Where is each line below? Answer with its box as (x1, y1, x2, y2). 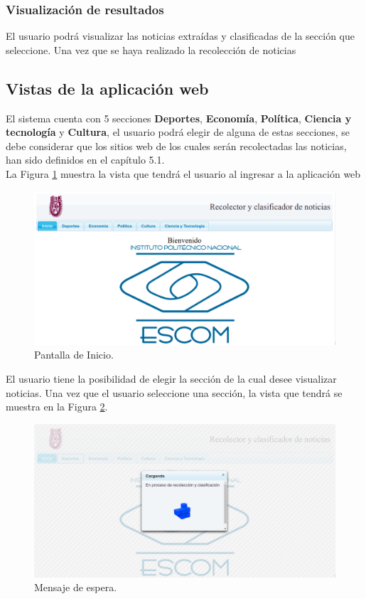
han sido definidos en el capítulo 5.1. (6, 152, 165, 167)
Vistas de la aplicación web (6, 77, 209, 99)
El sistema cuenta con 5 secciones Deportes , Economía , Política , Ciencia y (6, 110, 352, 125)
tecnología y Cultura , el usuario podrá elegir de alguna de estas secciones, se (6, 124, 350, 139)
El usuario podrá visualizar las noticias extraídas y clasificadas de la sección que (6, 28, 355, 43)
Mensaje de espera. (34, 580, 117, 595)
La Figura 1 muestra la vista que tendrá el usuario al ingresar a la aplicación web (6, 166, 361, 181)
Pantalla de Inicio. (34, 347, 114, 362)
